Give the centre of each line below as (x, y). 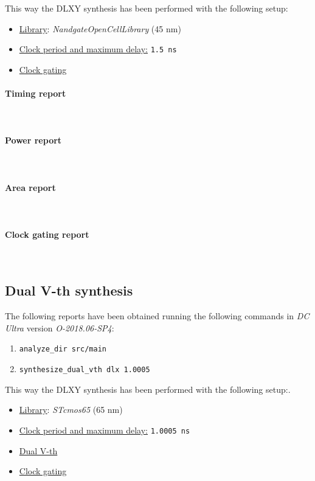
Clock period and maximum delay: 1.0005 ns (105, 430)
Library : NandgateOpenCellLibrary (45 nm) (100, 28)
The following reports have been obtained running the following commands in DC (157, 316)
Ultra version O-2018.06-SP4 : (60, 327)
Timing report (36, 93)
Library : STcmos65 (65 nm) (71, 410)
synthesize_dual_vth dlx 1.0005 (85, 370)
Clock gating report (47, 234)
